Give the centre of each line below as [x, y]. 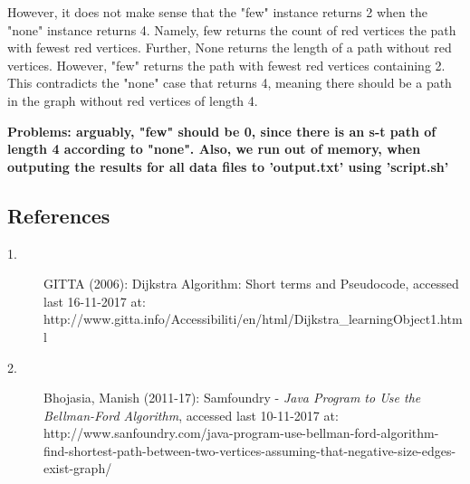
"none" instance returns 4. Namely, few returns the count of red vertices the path [232, 29]
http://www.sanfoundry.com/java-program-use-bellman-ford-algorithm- [241, 433]
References [59, 215]
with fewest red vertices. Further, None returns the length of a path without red [230, 47]
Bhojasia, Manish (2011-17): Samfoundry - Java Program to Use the [232, 398]
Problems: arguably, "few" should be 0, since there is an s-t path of [222, 131]
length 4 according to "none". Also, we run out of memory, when [214, 149]
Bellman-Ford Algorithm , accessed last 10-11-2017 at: [191, 415]
